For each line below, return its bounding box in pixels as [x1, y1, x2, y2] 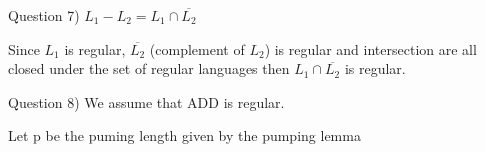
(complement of [149, 38, 245, 59]
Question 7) [8, 5, 80, 25]
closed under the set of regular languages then [8, 58, 290, 79]
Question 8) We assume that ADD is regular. [8, 91, 285, 112]
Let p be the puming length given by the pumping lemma [8, 125, 361, 146]
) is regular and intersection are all [264, 38, 477, 59]
